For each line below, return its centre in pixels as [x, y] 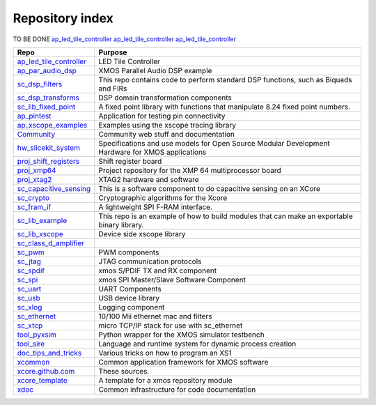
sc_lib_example [42, 220]
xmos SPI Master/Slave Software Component [172, 280]
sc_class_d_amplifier [51, 243]
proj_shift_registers [48, 161]
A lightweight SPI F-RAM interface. [155, 207]
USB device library [129, 298]
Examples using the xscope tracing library [167, 125]
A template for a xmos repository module [165, 380]
